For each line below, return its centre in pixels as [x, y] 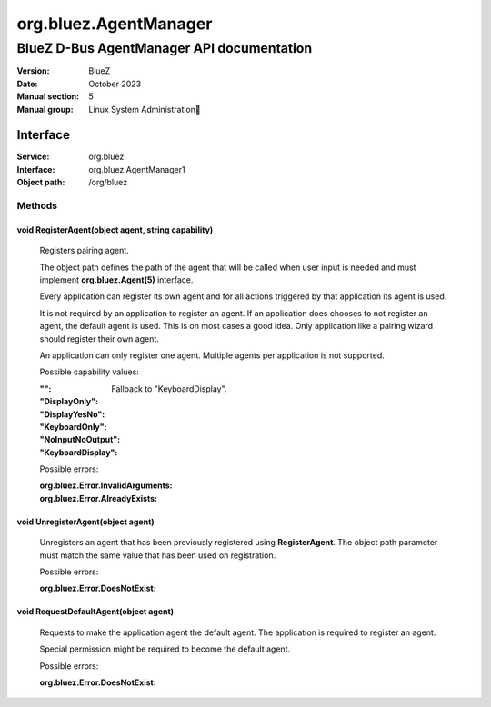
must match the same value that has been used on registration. [158, 555]
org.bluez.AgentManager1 [137, 169]
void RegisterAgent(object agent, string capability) [115, 229]
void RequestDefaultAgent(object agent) [95, 612]
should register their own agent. [99, 339]
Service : [33, 157]
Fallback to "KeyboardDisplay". [169, 388]
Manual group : [45, 109]
